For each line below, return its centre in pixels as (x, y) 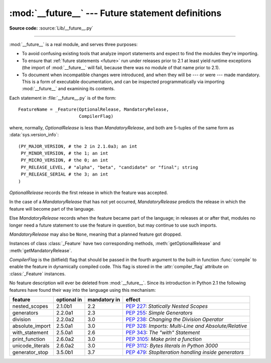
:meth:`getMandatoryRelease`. (41, 250)
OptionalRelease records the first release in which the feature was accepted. (89, 193)
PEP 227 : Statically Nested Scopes (167, 306)
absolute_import (31, 326)
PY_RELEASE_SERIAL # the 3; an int (64, 174)
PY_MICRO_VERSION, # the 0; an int (64, 160)
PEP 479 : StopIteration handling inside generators (185, 352)
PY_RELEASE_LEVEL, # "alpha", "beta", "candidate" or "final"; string (109, 167)
